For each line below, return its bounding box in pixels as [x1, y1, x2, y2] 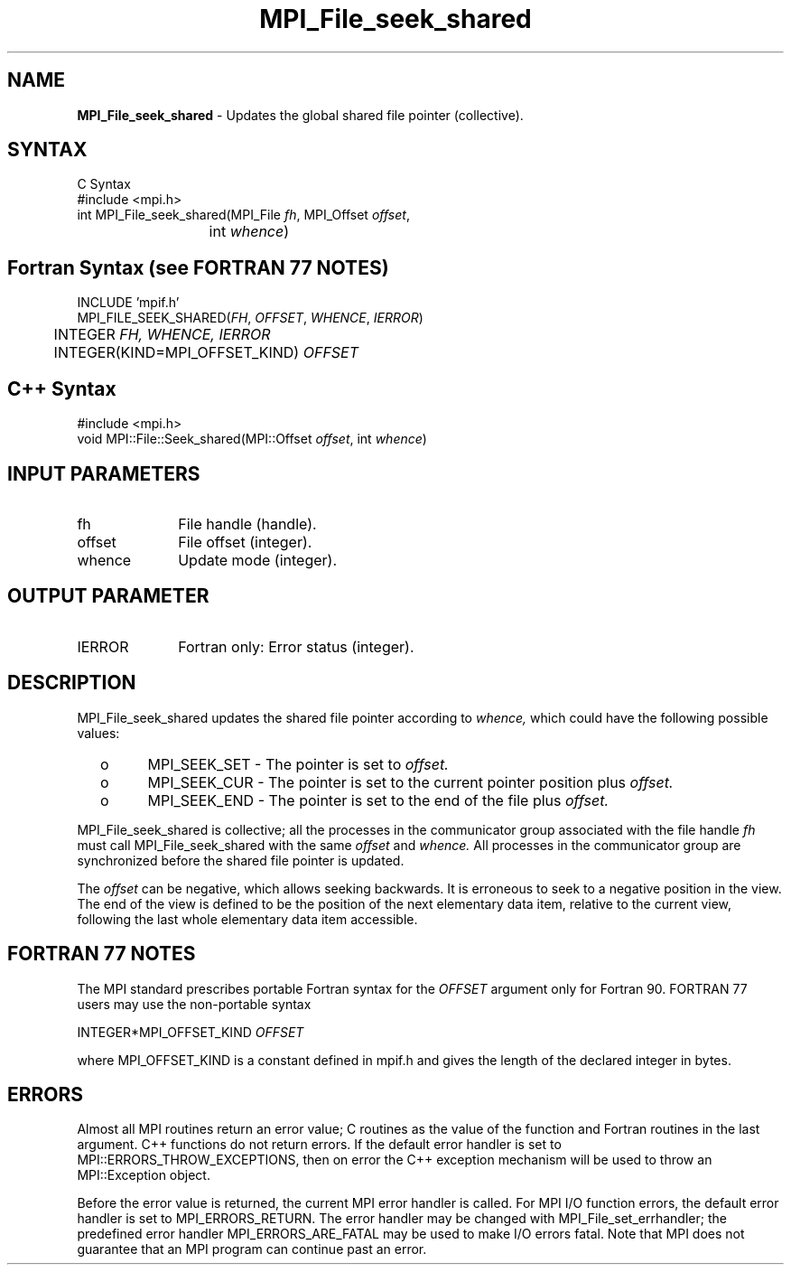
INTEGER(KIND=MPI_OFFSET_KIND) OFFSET [53, 343, 359, 362]
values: [77, 725, 120, 741]
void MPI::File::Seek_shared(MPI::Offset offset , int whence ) [77, 431, 427, 447]
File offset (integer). [178, 532, 312, 551]
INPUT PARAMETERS [7, 462, 200, 485]
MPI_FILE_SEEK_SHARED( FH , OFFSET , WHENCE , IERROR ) [77, 310, 423, 326]
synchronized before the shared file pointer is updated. [77, 852, 405, 868]
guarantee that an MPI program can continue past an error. [77, 1241, 427, 1258]
